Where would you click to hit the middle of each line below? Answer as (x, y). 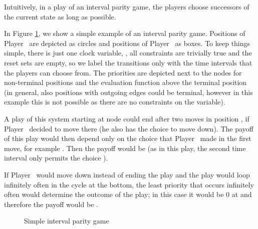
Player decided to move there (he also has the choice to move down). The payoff (129, 128)
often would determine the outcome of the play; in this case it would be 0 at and (128, 194)
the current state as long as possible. (60, 16)
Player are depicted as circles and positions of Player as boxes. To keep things (127, 43)
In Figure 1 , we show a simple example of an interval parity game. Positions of (125, 33)
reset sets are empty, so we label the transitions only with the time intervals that (128, 62)
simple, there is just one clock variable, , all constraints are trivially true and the (128, 53)
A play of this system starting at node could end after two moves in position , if (127, 118)
